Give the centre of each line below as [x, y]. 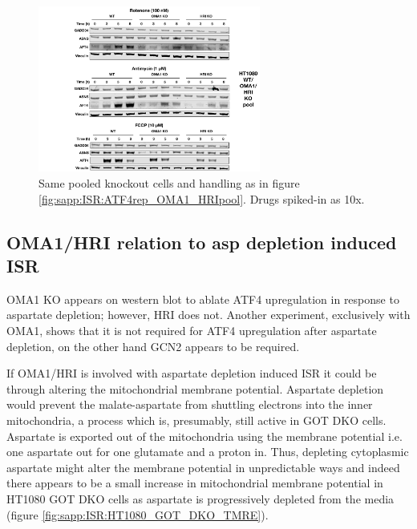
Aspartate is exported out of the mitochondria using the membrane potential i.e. [204, 436]
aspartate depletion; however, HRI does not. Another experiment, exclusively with [208, 315]
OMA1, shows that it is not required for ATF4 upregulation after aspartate [192, 330]
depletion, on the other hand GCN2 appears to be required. [153, 346]
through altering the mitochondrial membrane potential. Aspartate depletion [195, 388]
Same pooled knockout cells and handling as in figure [169, 183]
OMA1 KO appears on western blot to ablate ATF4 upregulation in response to [203, 299]
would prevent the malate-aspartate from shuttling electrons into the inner [190, 404]
